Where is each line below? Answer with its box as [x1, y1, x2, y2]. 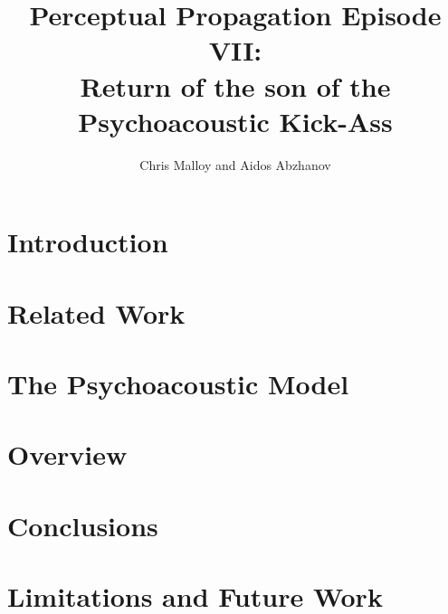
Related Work [7, 294, 186, 331]
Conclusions [7, 506, 158, 543]
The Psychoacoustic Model [7, 365, 349, 402]
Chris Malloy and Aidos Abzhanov [139, 155, 331, 174]
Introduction [7, 223, 168, 260]
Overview [7, 436, 128, 473]
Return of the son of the [80, 67, 391, 104]
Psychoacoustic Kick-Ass [78, 102, 393, 139]
